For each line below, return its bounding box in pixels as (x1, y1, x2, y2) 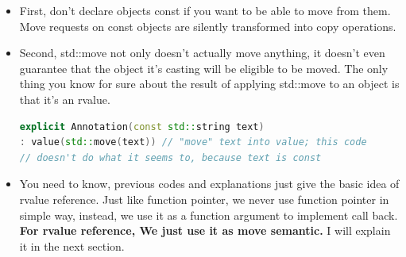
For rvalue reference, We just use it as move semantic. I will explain (19, 222, 391, 239)
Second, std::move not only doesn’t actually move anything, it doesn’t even (19, 44, 385, 61)
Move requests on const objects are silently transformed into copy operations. (19, 17, 396, 34)
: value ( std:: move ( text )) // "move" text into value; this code (19, 136, 367, 148)
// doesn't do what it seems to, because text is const (19, 152, 322, 163)
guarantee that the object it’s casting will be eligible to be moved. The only (19, 59, 389, 76)
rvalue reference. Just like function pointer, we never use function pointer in (19, 190, 389, 207)
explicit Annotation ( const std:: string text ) (19, 121, 265, 132)
